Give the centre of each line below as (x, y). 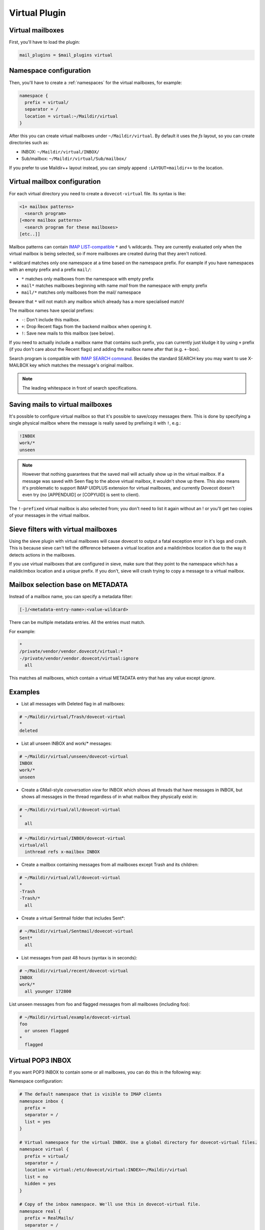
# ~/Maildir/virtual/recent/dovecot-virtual (74, 971)
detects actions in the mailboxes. (42, 555)
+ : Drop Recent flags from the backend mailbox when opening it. (87, 326)
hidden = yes (40, 1184)
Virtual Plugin (38, 13)
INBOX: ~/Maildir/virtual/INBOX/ (60, 152)
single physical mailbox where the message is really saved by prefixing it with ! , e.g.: (95, 423)
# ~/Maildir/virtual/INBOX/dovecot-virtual (73, 838)
